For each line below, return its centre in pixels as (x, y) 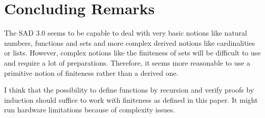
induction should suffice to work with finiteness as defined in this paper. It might (131, 99)
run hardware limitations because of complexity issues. (90, 110)
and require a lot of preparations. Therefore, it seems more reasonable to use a (127, 62)
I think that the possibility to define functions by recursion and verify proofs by (129, 90)
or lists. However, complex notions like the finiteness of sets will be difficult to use (132, 53)
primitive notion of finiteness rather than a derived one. (91, 72)
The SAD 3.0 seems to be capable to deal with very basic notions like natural (126, 33)
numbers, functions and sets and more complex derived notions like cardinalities (130, 42)
